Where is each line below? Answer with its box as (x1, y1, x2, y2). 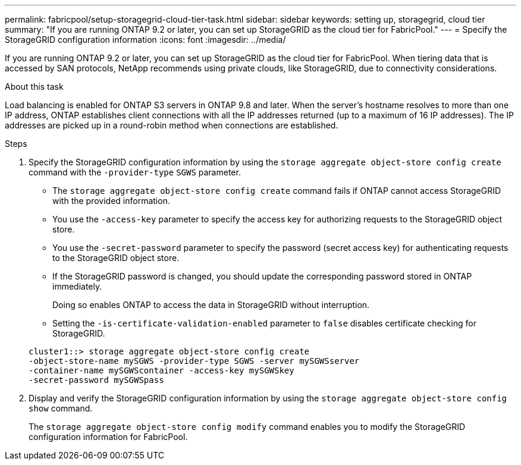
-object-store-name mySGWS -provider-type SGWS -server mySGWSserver (29, 356, 360, 366)
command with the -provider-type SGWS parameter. (29, 167, 241, 177)
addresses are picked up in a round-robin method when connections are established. (5, 120, 338, 130)
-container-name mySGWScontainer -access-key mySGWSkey (29, 366, 294, 375)
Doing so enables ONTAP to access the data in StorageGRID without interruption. (52, 300, 370, 310)
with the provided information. (52, 196, 170, 206)
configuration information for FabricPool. (29, 432, 188, 442)
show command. (29, 403, 93, 413)
